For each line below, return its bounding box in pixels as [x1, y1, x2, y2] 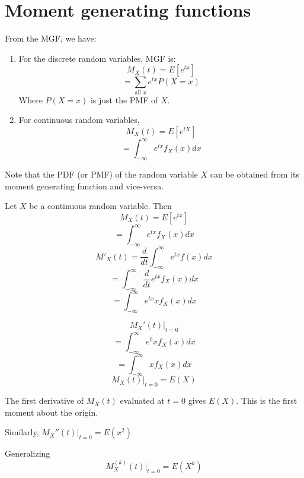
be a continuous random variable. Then [29, 200, 172, 212]
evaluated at [120, 394, 165, 407]
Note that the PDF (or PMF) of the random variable [5, 168, 198, 181]
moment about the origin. [5, 406, 98, 418]
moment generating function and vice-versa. [5, 179, 164, 192]
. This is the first [236, 394, 297, 407]
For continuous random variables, [18, 113, 140, 126]
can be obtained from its [210, 168, 299, 181]
